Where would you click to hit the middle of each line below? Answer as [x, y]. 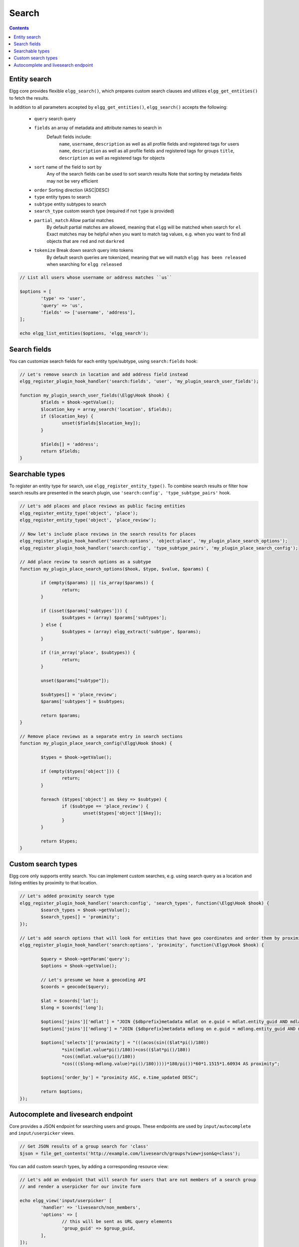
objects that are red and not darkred [85, 241]
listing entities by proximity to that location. [53, 883]
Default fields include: [69, 137]
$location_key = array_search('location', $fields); [106, 409]
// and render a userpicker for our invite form [80, 1187]
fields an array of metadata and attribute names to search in [98, 128]
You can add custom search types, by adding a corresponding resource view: [89, 1166]
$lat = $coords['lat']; [70, 1001]
